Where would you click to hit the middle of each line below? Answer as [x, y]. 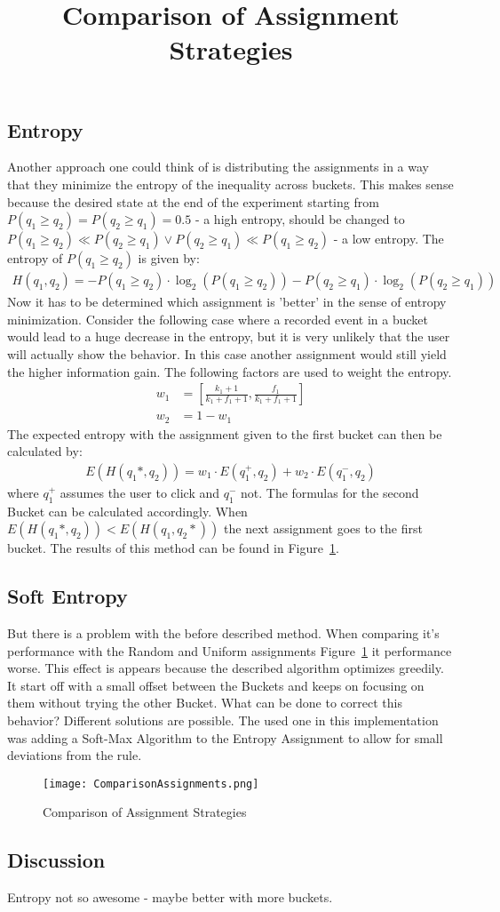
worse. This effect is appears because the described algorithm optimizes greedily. [226, 668]
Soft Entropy [67, 596]
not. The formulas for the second [329, 492]
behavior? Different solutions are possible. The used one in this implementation [223, 720]
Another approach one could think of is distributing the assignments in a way [218, 167]
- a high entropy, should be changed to [300, 219]
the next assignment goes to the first [323, 528]
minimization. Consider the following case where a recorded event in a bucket [218, 319]
